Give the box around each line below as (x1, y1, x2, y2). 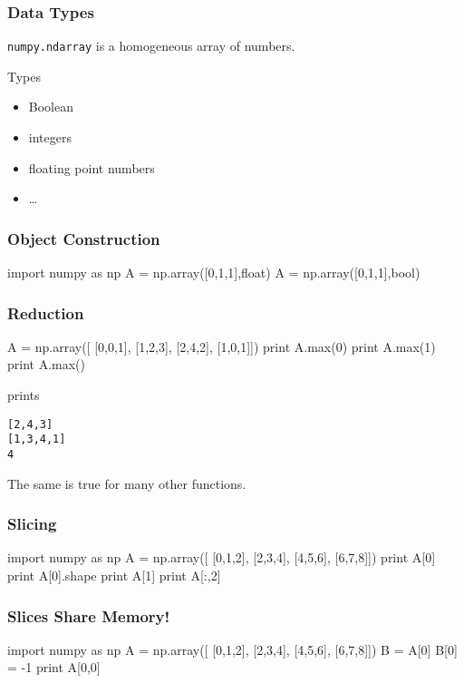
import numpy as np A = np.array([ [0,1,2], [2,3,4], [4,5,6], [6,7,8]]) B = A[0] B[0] (7, 639, 458, 659)
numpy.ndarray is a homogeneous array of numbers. (7, 36, 295, 55)
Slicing (7, 512, 57, 535)
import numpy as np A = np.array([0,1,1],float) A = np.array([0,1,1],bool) (7, 263, 420, 282)
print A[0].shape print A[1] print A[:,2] (7, 566, 221, 585)
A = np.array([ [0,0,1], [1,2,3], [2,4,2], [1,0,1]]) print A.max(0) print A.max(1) (7, 337, 436, 356)
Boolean (28, 97, 73, 116)
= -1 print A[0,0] (7, 658, 101, 677)
